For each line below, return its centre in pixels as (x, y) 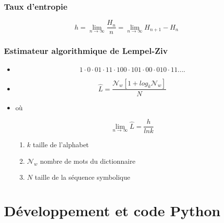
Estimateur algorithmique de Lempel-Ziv (86, 51)
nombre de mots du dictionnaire (88, 161)
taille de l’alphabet (61, 145)
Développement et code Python (112, 211)
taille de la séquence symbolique (83, 177)
